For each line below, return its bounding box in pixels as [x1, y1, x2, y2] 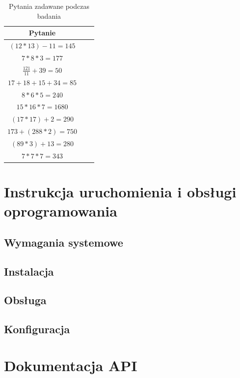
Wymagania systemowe [4, 234, 123, 250]
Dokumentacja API [4, 355, 137, 375]
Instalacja [4, 263, 54, 279]
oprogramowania [4, 201, 117, 221]
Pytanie [28, 28, 56, 38]
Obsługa [4, 292, 47, 308]
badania [37, 10, 61, 21]
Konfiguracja [4, 321, 70, 337]
